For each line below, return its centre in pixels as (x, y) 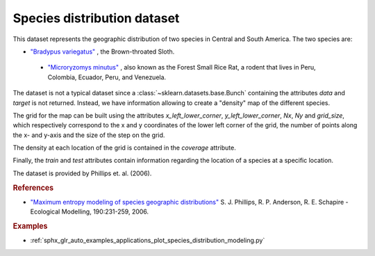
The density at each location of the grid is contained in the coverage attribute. (124, 148)
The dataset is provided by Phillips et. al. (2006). (82, 173)
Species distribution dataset (96, 18)
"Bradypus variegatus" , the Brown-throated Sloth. (102, 51)
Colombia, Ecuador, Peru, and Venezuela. (107, 77)
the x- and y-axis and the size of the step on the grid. (89, 135)
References (33, 188)
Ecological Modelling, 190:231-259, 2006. (90, 211)
